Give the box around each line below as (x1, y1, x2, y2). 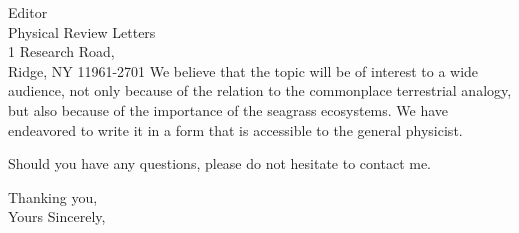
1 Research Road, (8, 41, 115, 62)
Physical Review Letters (8, 21, 156, 42)
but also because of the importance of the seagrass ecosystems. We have (8, 99, 449, 120)
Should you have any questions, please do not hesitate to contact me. (8, 153, 432, 174)
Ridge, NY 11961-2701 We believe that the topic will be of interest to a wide (8, 60, 479, 81)
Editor (8, 2, 48, 22)
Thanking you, (8, 186, 98, 207)
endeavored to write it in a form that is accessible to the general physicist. (8, 119, 463, 140)
